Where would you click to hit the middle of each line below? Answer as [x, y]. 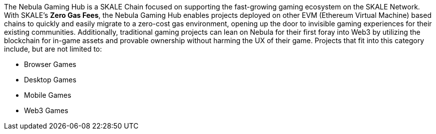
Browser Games [50, 64]
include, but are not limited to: [53, 49]
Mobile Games [48, 95]
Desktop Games [50, 80]
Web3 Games [46, 110]
